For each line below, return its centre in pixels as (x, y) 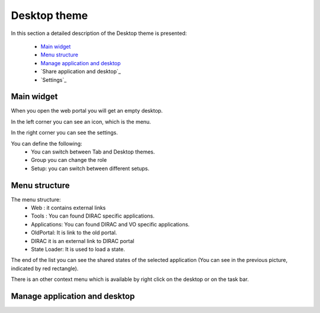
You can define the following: (47, 143)
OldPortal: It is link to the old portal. (74, 233)
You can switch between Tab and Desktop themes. (93, 152)
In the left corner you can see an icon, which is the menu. (81, 122)
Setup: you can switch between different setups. (90, 168)
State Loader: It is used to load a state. (78, 249)
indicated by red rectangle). (45, 268)
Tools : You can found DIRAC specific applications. (93, 216)
